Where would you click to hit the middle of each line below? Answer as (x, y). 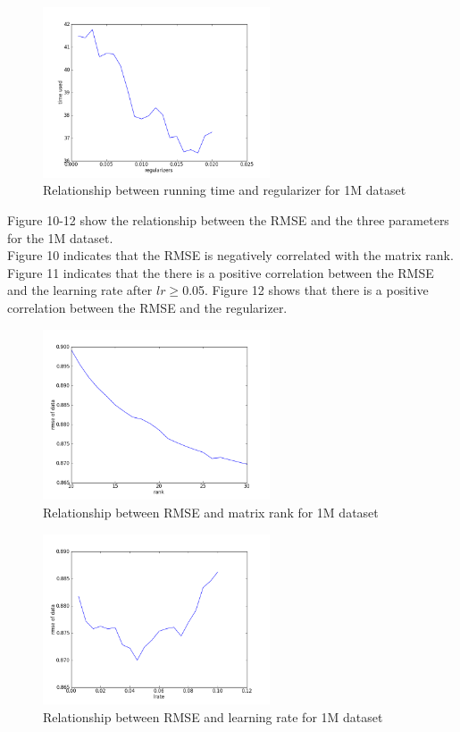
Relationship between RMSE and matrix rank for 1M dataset (211, 512)
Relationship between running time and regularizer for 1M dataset (225, 190)
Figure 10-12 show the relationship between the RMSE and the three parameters (228, 219)
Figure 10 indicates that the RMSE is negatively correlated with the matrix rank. (230, 255)
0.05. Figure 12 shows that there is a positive (305, 290)
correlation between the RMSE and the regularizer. (147, 307)
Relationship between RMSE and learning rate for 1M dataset (213, 716)
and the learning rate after (80, 290)
